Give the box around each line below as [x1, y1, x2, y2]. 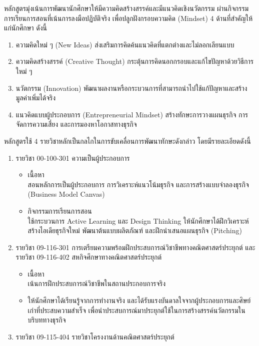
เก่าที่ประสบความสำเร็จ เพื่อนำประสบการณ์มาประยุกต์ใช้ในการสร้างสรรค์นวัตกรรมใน [27, 305, 245, 315]
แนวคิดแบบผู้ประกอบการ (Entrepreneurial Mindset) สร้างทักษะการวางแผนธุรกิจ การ [15, 109, 248, 119]
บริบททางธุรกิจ [27, 315, 66, 325]
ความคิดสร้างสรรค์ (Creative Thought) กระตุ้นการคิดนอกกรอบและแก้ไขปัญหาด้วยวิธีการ [15, 56, 253, 66]
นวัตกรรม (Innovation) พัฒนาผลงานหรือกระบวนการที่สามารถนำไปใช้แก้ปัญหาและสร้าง [15, 82, 247, 93]
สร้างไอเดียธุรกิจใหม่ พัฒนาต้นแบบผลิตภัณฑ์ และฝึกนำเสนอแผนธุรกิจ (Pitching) [27, 225, 242, 236]
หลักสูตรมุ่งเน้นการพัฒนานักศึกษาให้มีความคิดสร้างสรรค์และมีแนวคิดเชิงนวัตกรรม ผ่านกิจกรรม [4, 3, 249, 13]
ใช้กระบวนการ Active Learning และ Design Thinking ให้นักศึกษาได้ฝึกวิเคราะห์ [27, 215, 249, 226]
